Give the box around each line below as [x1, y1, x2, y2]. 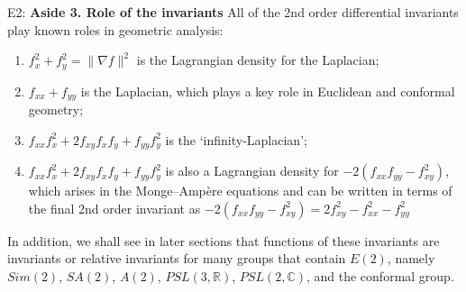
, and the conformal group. [306, 266, 454, 285]
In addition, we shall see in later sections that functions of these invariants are [7, 231, 440, 250]
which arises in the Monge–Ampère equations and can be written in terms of [28, 181, 452, 200]
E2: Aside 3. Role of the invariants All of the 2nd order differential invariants [7, 3, 459, 21]
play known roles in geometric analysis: [7, 20, 224, 39]
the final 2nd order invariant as [28, 198, 201, 217]
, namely [387, 249, 435, 268]
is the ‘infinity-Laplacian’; [165, 130, 307, 149]
